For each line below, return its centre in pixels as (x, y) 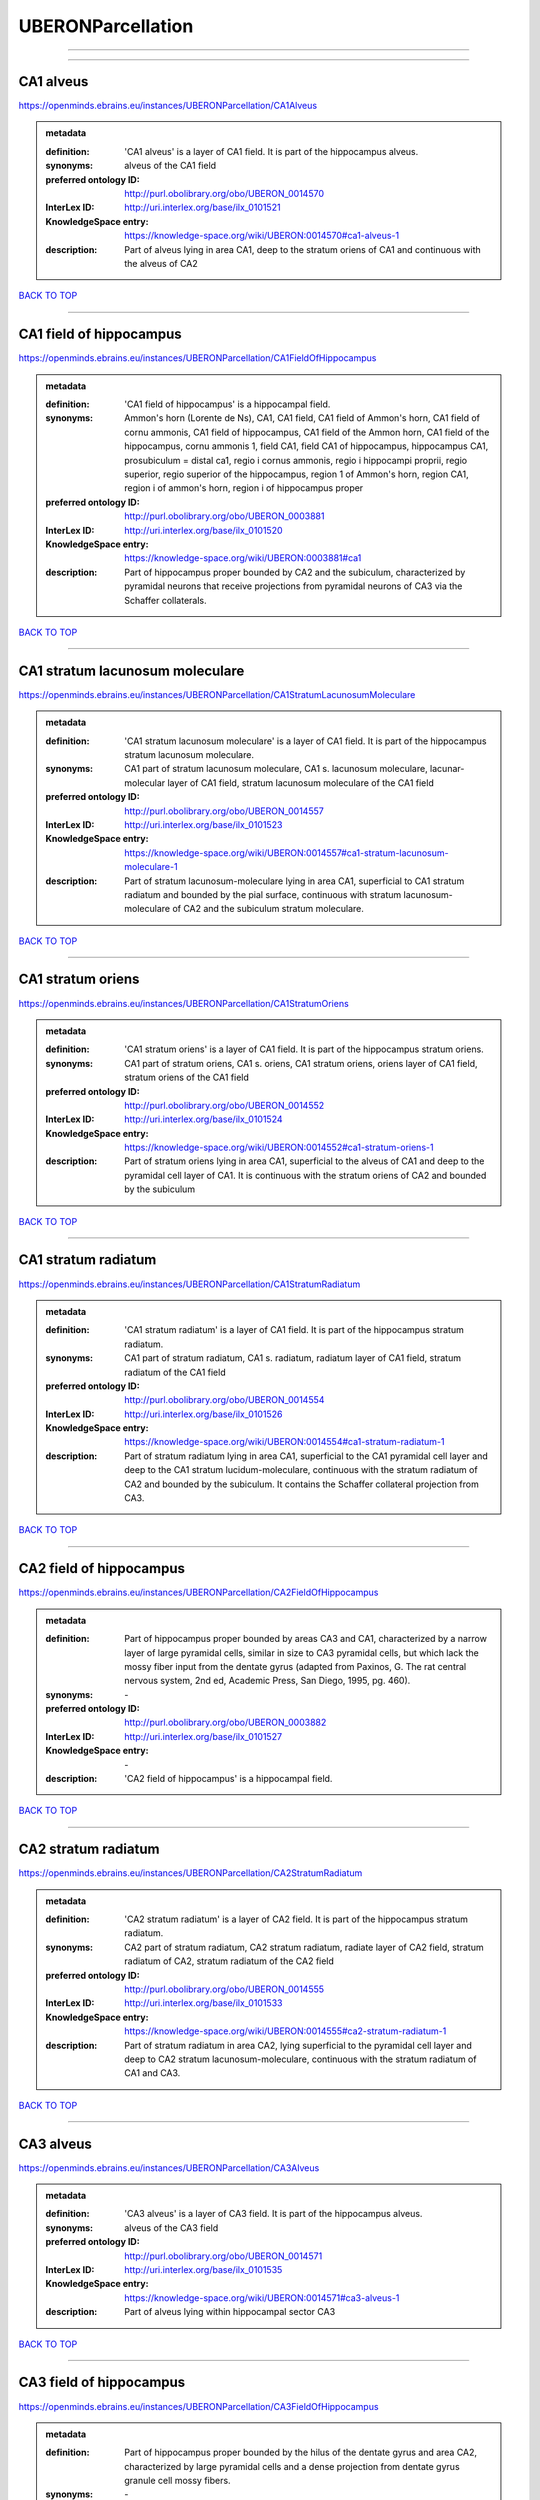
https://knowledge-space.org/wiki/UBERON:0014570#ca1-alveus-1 (262, 236)
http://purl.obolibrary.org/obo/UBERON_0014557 (224, 811)
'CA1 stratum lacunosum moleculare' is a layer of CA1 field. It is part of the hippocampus (305, 741)
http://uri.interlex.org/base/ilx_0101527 (203, 1736)
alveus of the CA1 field (170, 166)
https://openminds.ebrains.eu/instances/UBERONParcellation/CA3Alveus (169, 2167)
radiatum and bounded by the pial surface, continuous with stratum (263, 894)
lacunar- (447, 769)
